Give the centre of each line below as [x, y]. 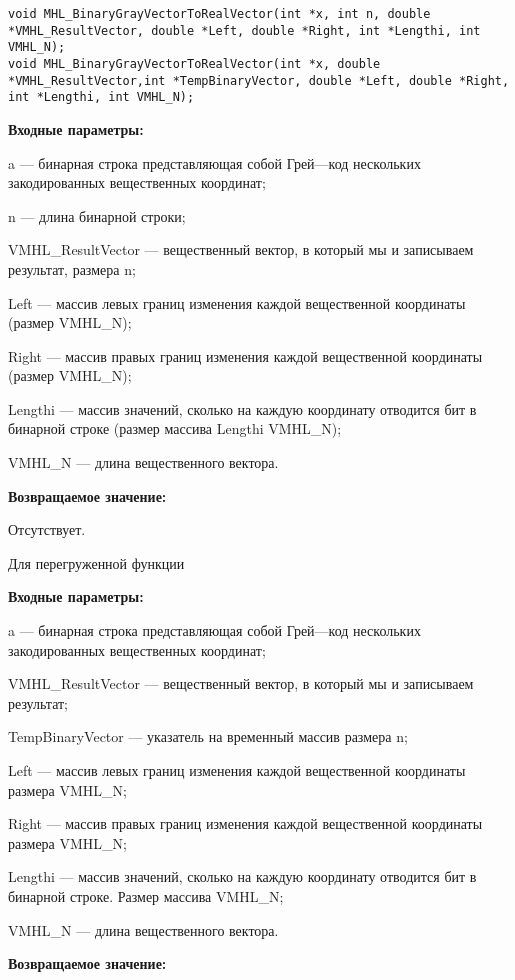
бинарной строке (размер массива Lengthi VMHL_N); [175, 428]
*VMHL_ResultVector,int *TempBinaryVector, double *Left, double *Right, [259, 80]
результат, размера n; [72, 268]
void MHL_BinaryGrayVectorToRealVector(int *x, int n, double [219, 14]
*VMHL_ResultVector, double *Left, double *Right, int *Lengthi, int [244, 30]
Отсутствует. [47, 529]
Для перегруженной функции [96, 562]
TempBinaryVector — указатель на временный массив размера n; [208, 736]
